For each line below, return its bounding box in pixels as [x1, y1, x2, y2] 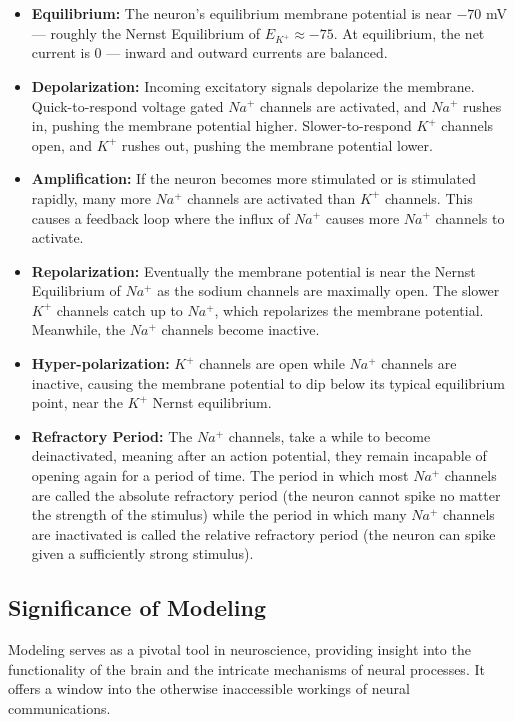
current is [31, 42, 90, 63]
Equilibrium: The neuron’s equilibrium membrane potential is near [31, 3, 452, 23]
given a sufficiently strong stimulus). [31, 543, 254, 564]
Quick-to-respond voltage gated [31, 95, 224, 116]
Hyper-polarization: [31, 353, 170, 374]
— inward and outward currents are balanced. [106, 42, 388, 63]
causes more [325, 207, 400, 228]
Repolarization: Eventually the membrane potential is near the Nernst [31, 260, 476, 281]
